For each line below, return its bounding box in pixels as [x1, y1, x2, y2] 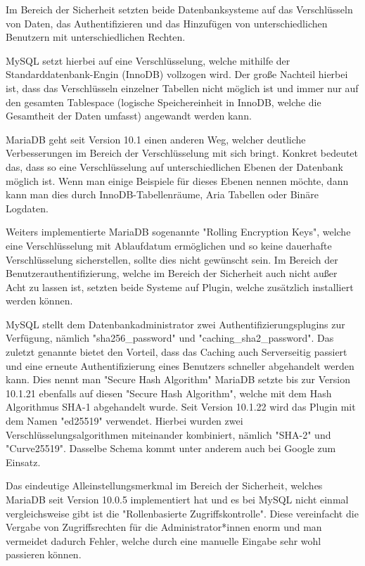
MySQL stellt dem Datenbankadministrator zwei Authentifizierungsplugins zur [6, 316, 345, 331]
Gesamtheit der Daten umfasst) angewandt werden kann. [6, 108, 252, 123]
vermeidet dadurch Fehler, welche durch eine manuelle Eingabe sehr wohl [6, 533, 321, 548]
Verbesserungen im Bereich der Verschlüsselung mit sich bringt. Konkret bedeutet [6, 146, 359, 160]
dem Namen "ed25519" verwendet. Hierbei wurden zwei [6, 413, 243, 428]
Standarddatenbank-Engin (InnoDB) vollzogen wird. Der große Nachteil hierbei [6, 67, 348, 82]
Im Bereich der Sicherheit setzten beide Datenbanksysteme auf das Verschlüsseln [6, 2, 353, 16]
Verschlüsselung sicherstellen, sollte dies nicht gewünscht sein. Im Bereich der [6, 252, 338, 266]
